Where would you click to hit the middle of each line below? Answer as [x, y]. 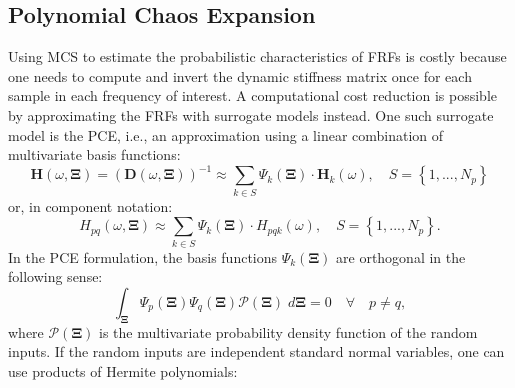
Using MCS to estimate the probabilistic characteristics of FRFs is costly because [257, 56]
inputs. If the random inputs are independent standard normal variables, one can [256, 351]
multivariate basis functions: [94, 154]
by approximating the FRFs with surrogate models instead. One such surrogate [251, 114]
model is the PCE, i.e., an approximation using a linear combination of [226, 134]
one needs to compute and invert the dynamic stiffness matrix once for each [240, 75]
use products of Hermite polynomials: [123, 370]
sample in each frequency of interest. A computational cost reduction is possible [253, 95]
